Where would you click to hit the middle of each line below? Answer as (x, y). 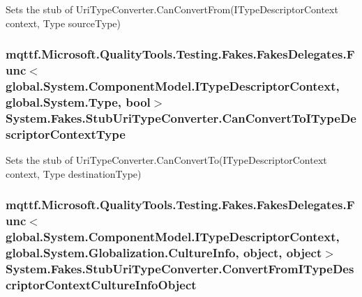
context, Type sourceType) (63, 23)
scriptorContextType (66, 134)
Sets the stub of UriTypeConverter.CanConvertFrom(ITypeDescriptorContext (172, 9)
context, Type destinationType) (74, 173)
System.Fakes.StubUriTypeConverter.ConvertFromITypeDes (180, 268)
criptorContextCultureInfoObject (101, 284)
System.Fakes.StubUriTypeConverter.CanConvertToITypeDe (181, 117)
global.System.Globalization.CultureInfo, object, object (164, 252)
